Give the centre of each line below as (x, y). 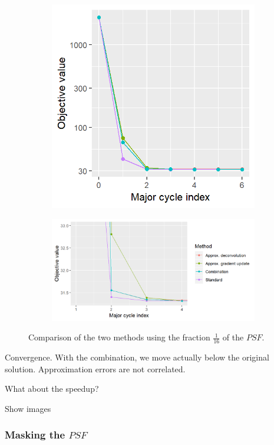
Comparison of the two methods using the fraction (119, 337)
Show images (28, 408)
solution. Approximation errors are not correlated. (95, 368)
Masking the (35, 435)
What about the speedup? (52, 389)
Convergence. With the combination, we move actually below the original (137, 357)
